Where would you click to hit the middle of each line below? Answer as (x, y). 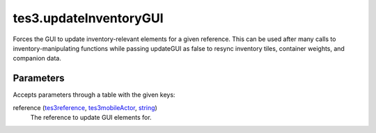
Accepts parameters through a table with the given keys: (94, 95)
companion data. (37, 58)
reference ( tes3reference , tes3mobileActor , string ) (85, 107)
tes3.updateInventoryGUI (88, 18)
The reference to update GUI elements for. (91, 118)
